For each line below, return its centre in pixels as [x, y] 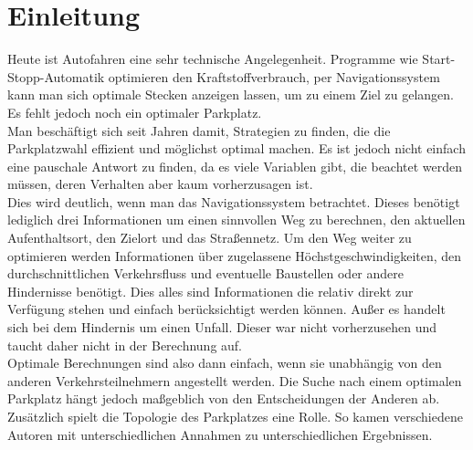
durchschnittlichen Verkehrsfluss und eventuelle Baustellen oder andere [206, 273]
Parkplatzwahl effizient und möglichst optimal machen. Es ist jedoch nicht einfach [236, 148]
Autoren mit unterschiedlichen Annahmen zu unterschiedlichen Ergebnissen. [220, 434]
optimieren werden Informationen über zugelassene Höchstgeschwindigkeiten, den [235, 255]
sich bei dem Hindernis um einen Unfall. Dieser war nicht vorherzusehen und [222, 327]
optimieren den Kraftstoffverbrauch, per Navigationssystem [274, 76]
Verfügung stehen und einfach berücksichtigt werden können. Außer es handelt [226, 309]
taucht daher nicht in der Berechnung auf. [125, 345]
